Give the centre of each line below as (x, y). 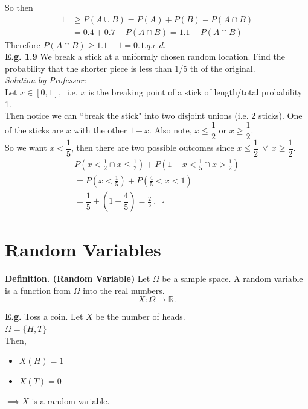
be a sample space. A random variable (233, 278)
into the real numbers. (124, 290)
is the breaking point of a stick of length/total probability (195, 92)
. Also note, (171, 130)
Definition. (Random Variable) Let (78, 278)
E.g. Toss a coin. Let (44, 316)
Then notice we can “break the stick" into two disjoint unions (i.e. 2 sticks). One (154, 116)
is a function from (38, 290)
